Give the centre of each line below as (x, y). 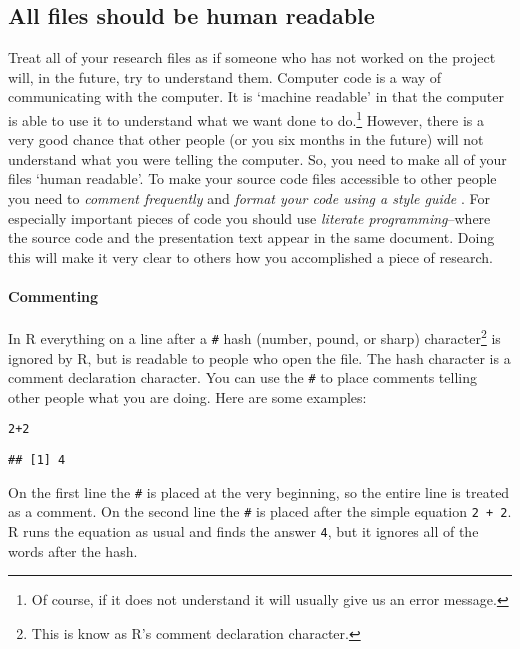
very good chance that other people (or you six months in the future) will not (246, 139)
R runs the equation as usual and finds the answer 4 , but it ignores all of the (243, 530)
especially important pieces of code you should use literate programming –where (249, 217)
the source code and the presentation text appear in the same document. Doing (251, 237)
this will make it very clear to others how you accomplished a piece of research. (250, 256)
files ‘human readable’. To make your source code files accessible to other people (252, 178)
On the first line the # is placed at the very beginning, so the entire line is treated (259, 491)
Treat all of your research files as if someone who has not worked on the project (252, 57)
